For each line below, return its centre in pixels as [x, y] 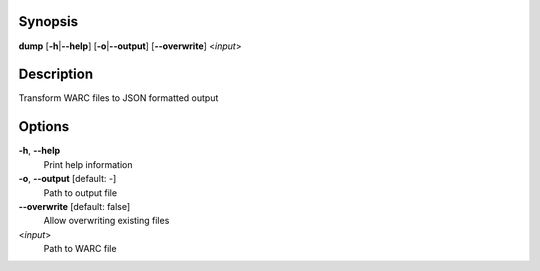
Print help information [88, 164]
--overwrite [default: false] [74, 206]
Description [56, 74]
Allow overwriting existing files [106, 221]
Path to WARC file [80, 249]
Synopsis [48, 21]
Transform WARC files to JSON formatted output [118, 98]
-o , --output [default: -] [67, 179]
